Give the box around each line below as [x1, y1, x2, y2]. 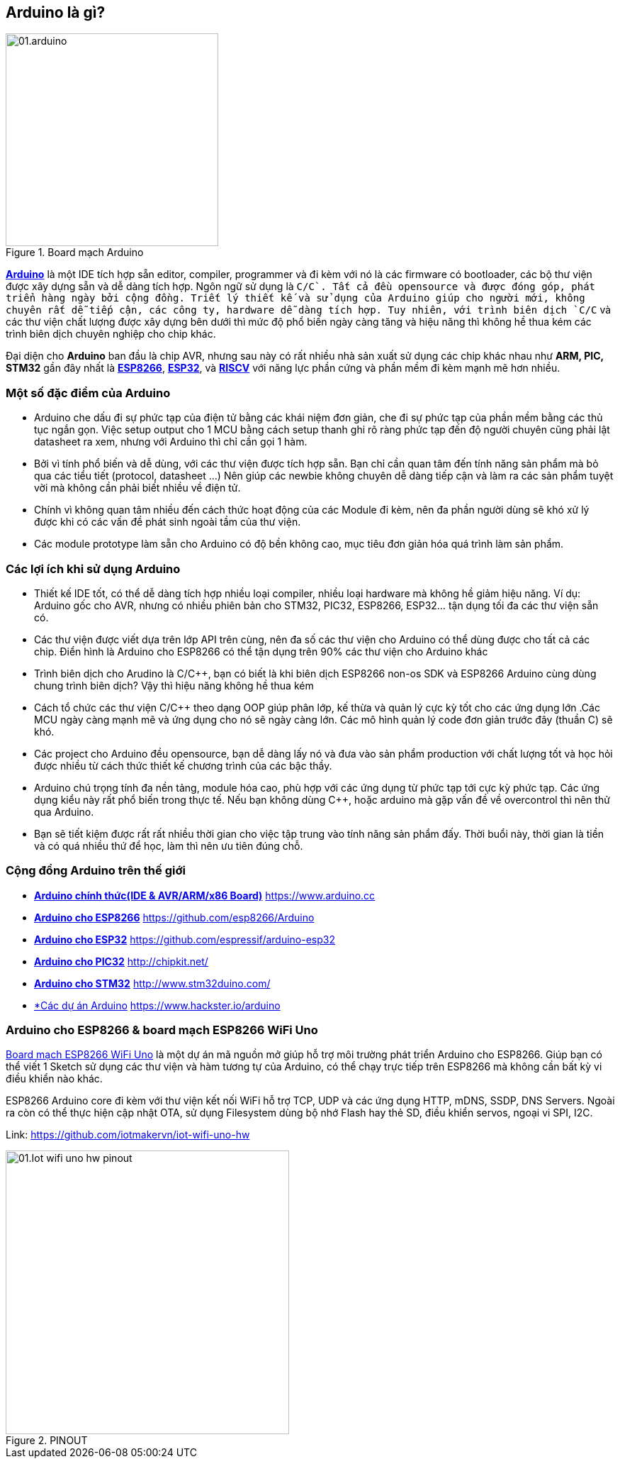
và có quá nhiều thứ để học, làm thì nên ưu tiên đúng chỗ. [34, 839, 303, 852]
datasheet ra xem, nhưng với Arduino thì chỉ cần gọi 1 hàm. [34, 436, 308, 448]
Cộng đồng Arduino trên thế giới [6, 863, 186, 878]
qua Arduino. [34, 805, 94, 818]
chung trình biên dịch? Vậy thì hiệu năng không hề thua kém [34, 679, 314, 692]
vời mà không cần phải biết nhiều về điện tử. [34, 482, 241, 494]
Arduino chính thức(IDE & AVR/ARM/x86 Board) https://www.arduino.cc [34, 889, 376, 902]
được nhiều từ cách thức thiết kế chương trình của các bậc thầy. [34, 759, 332, 772]
